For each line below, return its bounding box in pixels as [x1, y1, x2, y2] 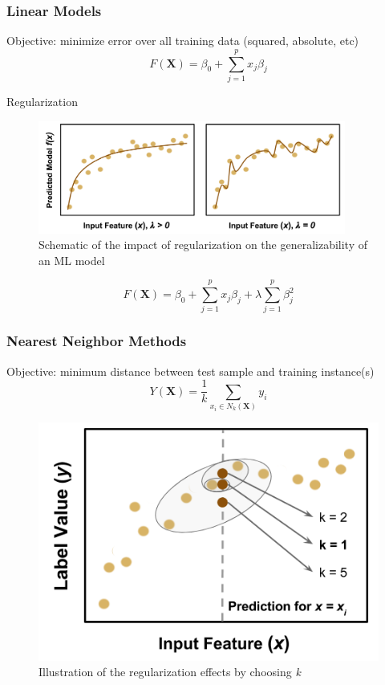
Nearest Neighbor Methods [6, 331, 187, 351]
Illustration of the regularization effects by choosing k [38, 663, 301, 680]
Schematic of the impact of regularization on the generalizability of [38, 236, 368, 253]
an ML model [38, 251, 105, 268]
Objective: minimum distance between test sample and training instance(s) [6, 362, 375, 379]
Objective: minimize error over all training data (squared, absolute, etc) [6, 32, 359, 49]
